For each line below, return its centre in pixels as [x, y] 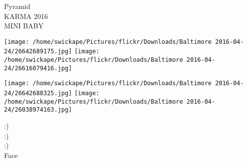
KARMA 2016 [26, 16]
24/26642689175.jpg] [38, 52]
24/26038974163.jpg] [38, 110]
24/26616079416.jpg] [38, 68]
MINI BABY [24, 26]
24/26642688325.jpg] [38, 93]
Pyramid [17, 6]
